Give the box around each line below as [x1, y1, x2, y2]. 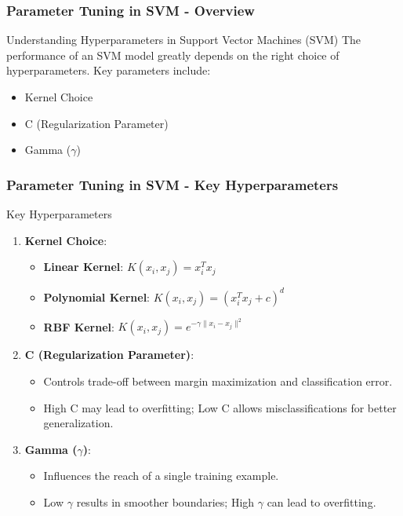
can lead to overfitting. [267, 493, 376, 510]
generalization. [43, 415, 114, 431]
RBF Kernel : [43, 318, 114, 335]
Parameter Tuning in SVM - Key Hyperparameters [6, 174, 339, 194]
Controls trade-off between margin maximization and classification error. [43, 372, 393, 389]
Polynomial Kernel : [43, 288, 151, 305]
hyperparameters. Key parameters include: [6, 62, 211, 79]
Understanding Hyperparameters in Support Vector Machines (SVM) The [6, 31, 361, 48]
